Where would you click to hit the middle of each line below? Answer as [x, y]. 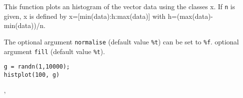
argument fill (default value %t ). [55, 51]
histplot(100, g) [32, 75]
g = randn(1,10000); [37, 67]
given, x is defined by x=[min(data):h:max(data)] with [85, 16]
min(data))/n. [25, 25]
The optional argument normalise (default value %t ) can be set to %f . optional [121, 41]
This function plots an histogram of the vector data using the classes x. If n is [120, 6]
